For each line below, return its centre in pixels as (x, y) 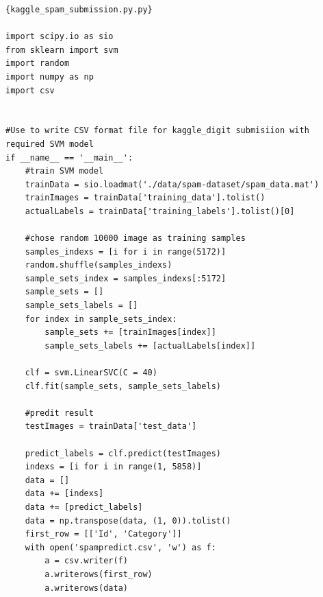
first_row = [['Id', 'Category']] (103, 534)
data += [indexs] (64, 494)
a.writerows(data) (86, 588)
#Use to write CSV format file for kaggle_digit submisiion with (157, 131)
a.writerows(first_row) (99, 574)
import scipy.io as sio (60, 37)
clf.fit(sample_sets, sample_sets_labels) (123, 386)
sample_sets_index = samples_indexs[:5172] (126, 278)
